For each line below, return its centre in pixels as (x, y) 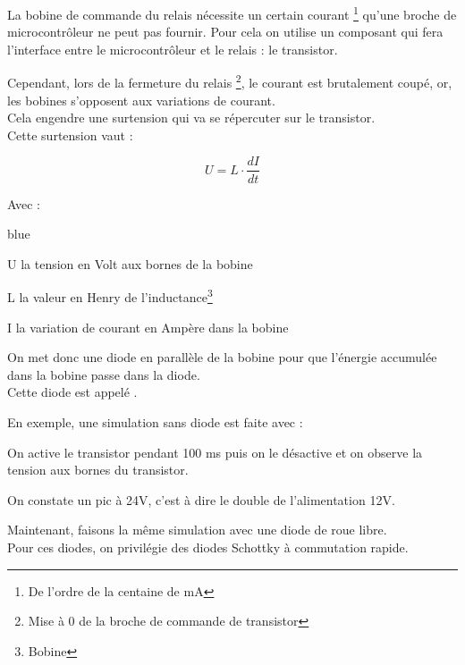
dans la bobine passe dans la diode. (104, 374)
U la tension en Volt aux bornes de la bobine (130, 263)
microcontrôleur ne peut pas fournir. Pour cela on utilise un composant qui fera (225, 32)
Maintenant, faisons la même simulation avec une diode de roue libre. (197, 530)
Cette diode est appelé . (72, 392)
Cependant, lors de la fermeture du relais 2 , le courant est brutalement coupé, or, (230, 81)
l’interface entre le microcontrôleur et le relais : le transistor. (173, 49)
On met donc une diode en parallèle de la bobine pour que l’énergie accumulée (222, 357)
